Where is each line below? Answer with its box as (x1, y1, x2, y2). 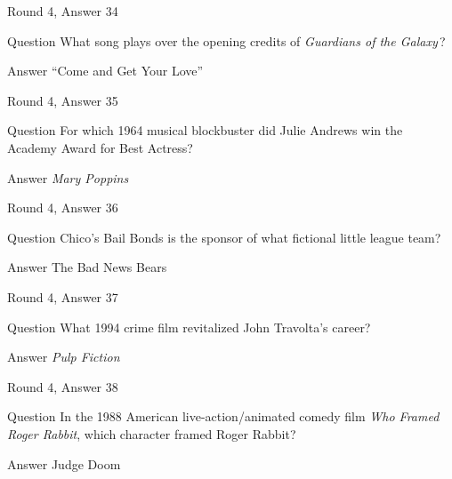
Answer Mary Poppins (7, 168, 129, 187)
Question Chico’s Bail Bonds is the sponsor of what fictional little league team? (7, 228, 441, 246)
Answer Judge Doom (7, 454, 121, 473)
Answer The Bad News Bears (7, 258, 167, 276)
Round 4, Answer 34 (7, 2, 118, 20)
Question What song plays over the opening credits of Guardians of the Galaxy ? (7, 31, 446, 50)
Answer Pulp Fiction (7, 347, 120, 366)
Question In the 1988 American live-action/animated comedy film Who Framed (7, 407, 440, 426)
